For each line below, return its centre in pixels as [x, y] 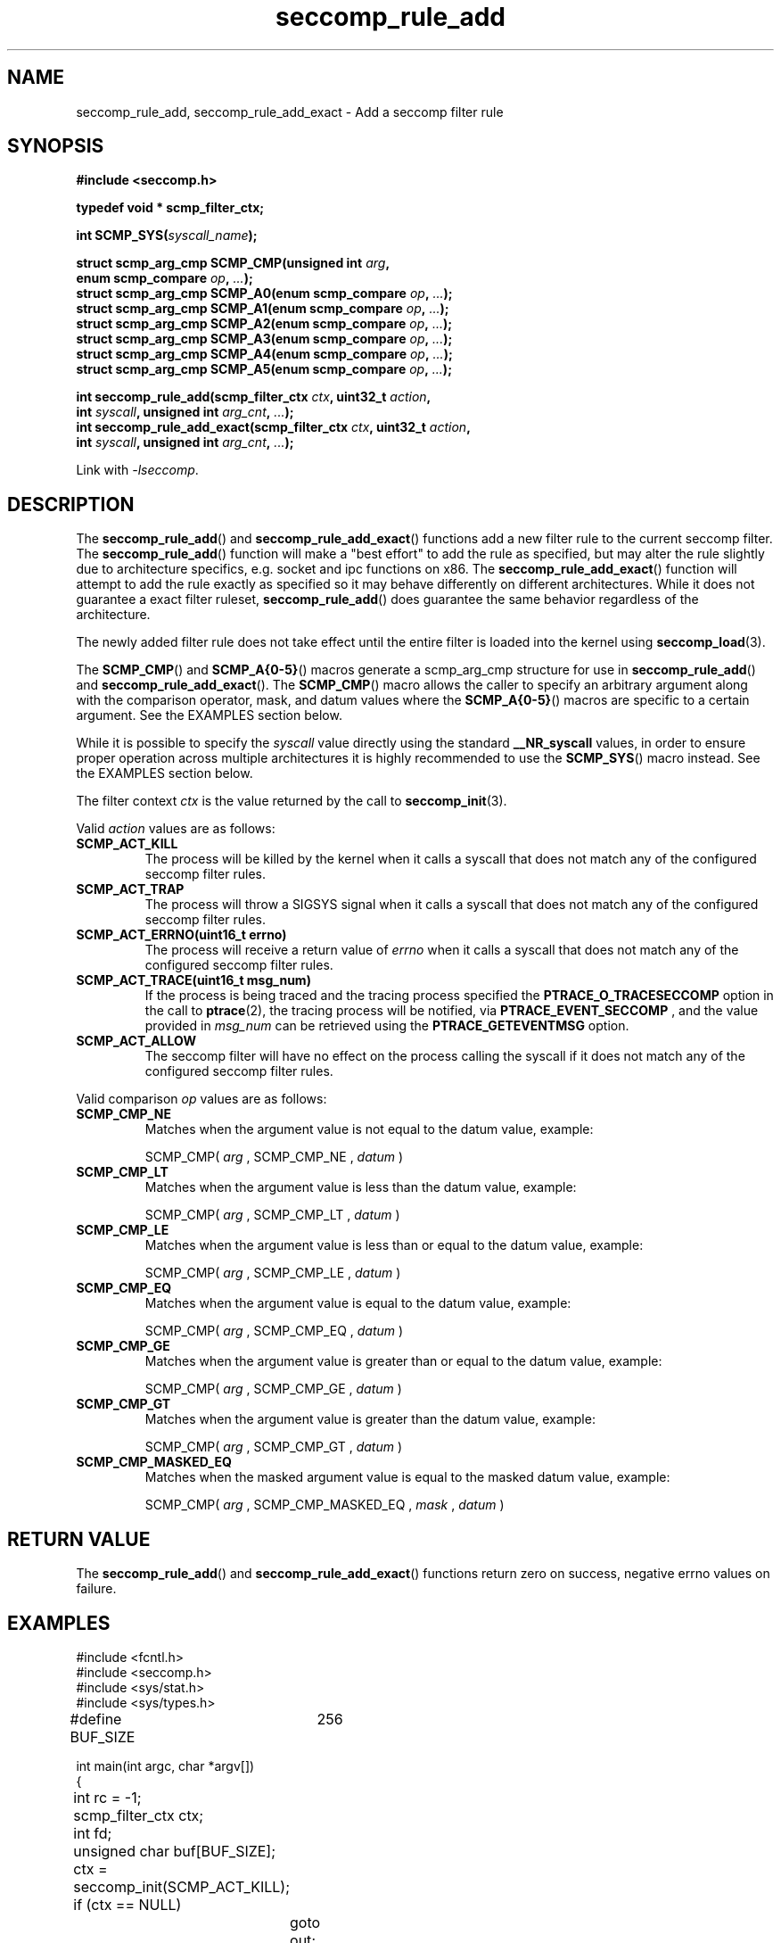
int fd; [93, 1833]
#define [96, 1719]
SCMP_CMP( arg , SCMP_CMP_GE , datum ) [273, 1389]
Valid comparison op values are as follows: [201, 1099]
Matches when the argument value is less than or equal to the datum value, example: [394, 1245]
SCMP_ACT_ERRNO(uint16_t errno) [181, 935]
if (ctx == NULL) [127, 1904]
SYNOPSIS [56, 146]
